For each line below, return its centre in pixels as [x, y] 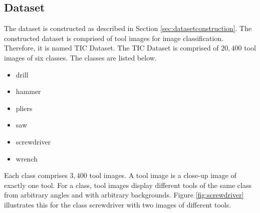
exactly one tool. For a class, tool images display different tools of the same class [128, 185]
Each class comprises [36, 175]
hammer [28, 91]
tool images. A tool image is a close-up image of [163, 175]
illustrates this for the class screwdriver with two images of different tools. [118, 204]
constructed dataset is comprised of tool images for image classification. [114, 38]
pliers [24, 108]
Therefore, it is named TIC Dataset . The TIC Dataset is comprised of [111, 48]
